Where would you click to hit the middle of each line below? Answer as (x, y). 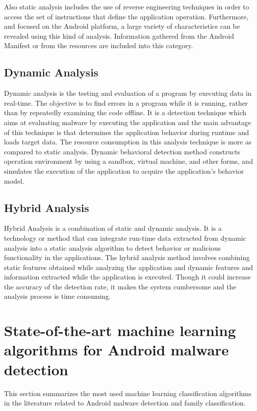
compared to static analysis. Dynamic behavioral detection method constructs (122, 151)
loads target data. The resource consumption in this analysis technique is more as (128, 142)
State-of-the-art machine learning (120, 330)
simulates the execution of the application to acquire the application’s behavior (124, 171)
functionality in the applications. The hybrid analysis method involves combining (127, 257)
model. (14, 180)
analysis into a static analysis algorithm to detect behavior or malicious (112, 247)
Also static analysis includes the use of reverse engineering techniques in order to (127, 6)
